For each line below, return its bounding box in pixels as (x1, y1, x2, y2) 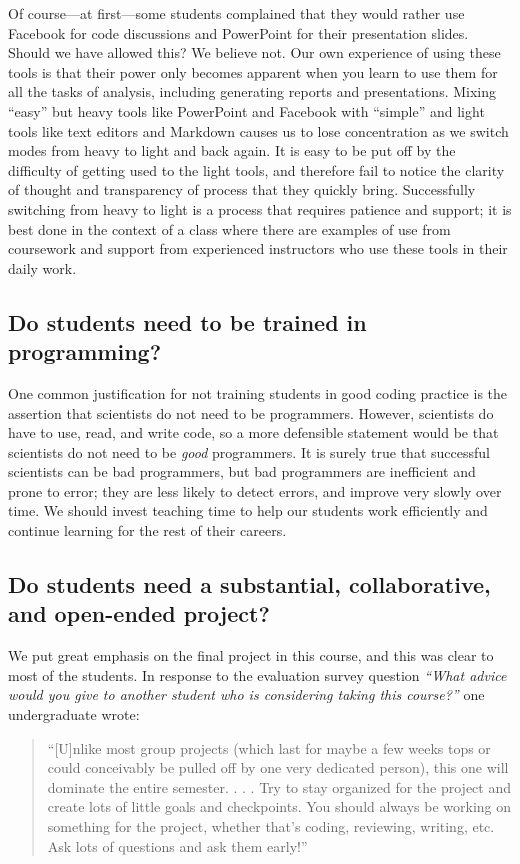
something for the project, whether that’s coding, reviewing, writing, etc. (47, 816, 495, 836)
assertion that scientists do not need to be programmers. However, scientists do (8, 402, 494, 423)
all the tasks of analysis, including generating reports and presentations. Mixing (8, 81, 497, 102)
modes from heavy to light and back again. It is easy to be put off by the (8, 140, 456, 161)
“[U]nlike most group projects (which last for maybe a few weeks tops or (47, 737, 491, 758)
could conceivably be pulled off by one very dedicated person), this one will (47, 757, 509, 778)
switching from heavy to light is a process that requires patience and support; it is (8, 198, 512, 219)
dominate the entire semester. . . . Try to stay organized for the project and (47, 776, 512, 797)
